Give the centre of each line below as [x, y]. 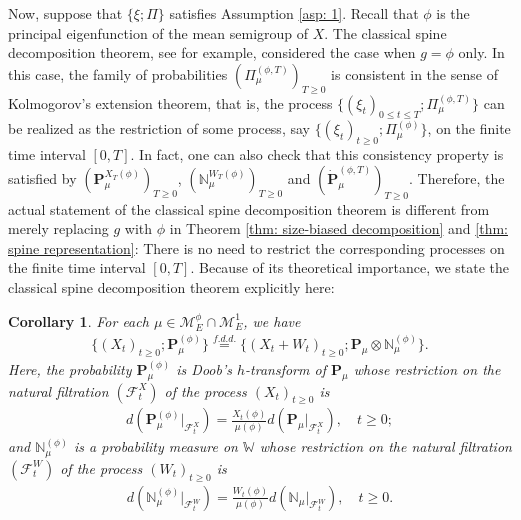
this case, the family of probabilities [118, 73]
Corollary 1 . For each [78, 320]
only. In [481, 52]
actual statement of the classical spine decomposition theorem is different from [249, 208]
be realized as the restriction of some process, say [159, 128]
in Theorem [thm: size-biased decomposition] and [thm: [338, 228]
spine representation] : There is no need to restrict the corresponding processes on [256, 247]
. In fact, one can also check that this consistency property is [317, 154]
